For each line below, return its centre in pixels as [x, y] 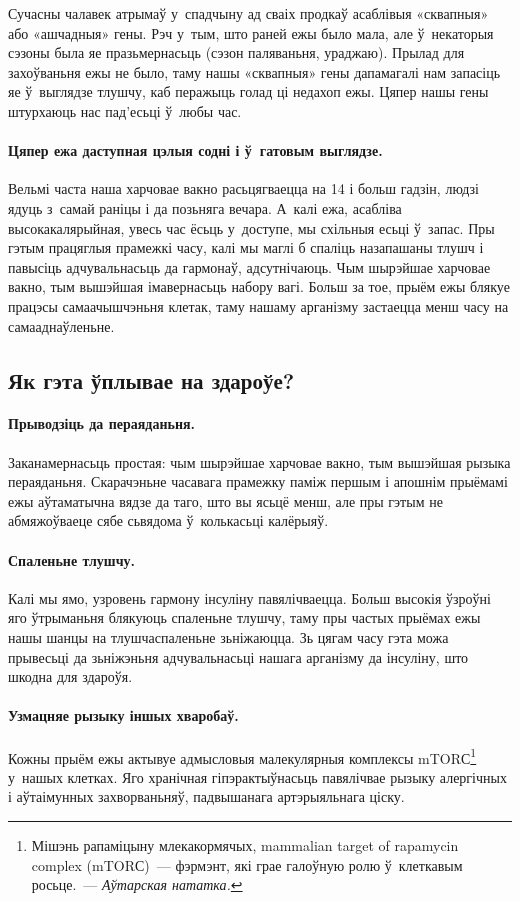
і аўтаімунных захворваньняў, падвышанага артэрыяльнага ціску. [206, 796]
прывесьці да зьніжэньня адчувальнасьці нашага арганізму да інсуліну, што [238, 656]
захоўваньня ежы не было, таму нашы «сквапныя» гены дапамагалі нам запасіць [254, 71]
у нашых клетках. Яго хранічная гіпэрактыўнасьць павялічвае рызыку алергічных [257, 776]
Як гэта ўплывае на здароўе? [151, 379]
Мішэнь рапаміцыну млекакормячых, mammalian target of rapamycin [245, 845]
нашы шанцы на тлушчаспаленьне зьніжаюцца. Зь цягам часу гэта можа [228, 637]
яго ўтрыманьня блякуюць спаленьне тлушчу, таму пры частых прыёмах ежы [244, 617]
